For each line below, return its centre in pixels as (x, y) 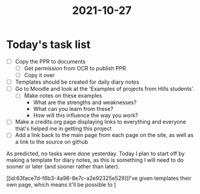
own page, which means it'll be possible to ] (61, 185)
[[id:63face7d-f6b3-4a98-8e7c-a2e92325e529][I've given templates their (99, 178)
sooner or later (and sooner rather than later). (63, 167)
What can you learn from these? (73, 109)
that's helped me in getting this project (63, 129)
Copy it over (39, 75)
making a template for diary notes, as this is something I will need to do (95, 160)
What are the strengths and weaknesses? (85, 102)
